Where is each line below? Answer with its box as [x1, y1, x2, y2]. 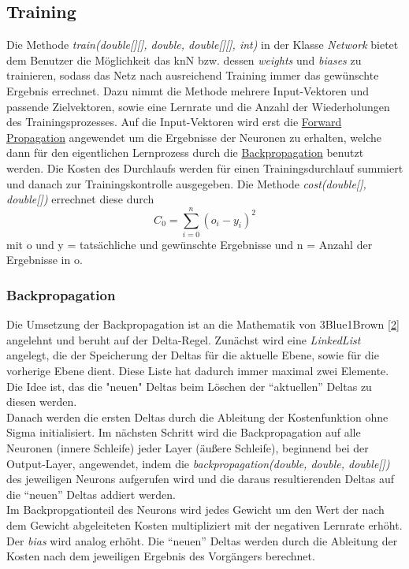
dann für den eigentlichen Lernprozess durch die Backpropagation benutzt [6, 144, 364, 161]
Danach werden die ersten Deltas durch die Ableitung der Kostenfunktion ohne [6, 408, 389, 425]
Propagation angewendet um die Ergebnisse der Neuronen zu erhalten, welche [6, 128, 381, 145]
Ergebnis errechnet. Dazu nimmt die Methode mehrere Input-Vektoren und [6, 82, 369, 99]
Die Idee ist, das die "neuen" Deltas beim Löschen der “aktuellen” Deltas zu [6, 377, 372, 394]
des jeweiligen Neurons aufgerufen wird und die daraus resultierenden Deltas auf [6, 470, 395, 487]
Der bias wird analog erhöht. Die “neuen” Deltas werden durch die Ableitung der [6, 532, 398, 549]
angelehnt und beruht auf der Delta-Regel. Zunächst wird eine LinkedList [6, 331, 361, 348]
